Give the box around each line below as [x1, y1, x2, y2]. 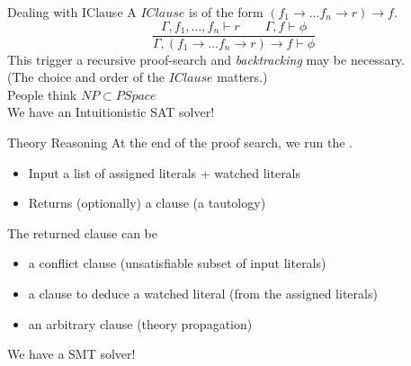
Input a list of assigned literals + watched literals [28, 163, 301, 182]
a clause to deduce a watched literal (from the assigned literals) [28, 284, 378, 302]
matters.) [217, 67, 268, 86]
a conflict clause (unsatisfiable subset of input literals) [28, 254, 326, 272]
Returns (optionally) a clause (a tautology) [28, 193, 266, 212]
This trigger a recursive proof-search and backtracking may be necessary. [7, 49, 405, 68]
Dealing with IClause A [7, 3, 137, 21]
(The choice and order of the [7, 67, 165, 86]
